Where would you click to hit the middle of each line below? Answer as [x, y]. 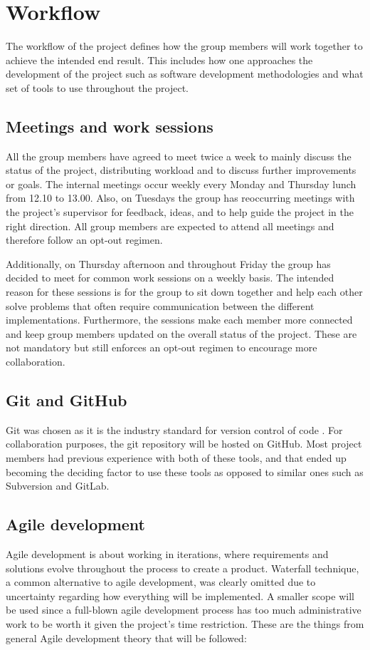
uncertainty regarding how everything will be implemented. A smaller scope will [180, 595]
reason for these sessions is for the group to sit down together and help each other [184, 292]
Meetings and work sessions [110, 126]
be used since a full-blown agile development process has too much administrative [184, 610]
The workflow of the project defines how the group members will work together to [184, 46]
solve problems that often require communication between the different [160, 305]
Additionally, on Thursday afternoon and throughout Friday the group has [168, 263]
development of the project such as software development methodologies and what [185, 74]
